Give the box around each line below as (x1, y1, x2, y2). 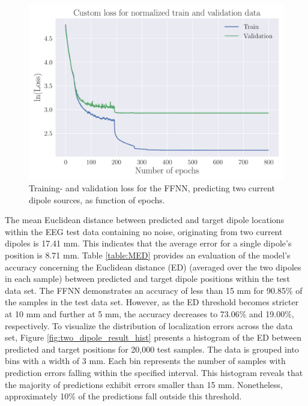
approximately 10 (5, 390, 69, 402)
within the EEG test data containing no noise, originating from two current (5, 225, 283, 237)
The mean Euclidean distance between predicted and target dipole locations (5, 213, 285, 226)
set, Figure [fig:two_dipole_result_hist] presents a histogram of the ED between (5, 331, 301, 344)
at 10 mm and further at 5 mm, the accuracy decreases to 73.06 (5, 308, 240, 320)
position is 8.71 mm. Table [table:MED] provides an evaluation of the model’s (5, 249, 291, 261)
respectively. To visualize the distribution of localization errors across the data (5, 319, 293, 332)
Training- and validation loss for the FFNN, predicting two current (29, 182, 275, 194)
